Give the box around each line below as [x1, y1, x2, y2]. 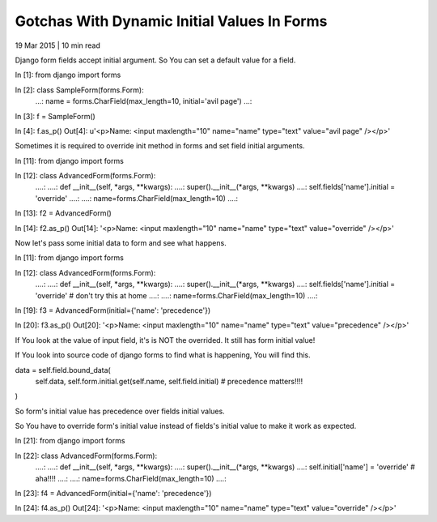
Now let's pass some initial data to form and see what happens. [15, 238, 227, 248]
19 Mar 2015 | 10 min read [15, 41, 101, 50]
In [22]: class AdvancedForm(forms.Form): [15, 451, 158, 460]
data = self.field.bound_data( [15, 365, 111, 374]
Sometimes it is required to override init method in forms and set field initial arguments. [15, 141, 305, 151]
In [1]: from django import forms [15, 70, 121, 80]
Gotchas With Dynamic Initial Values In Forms [15, 12, 328, 30]
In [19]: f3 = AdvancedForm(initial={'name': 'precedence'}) [15, 305, 211, 315]
